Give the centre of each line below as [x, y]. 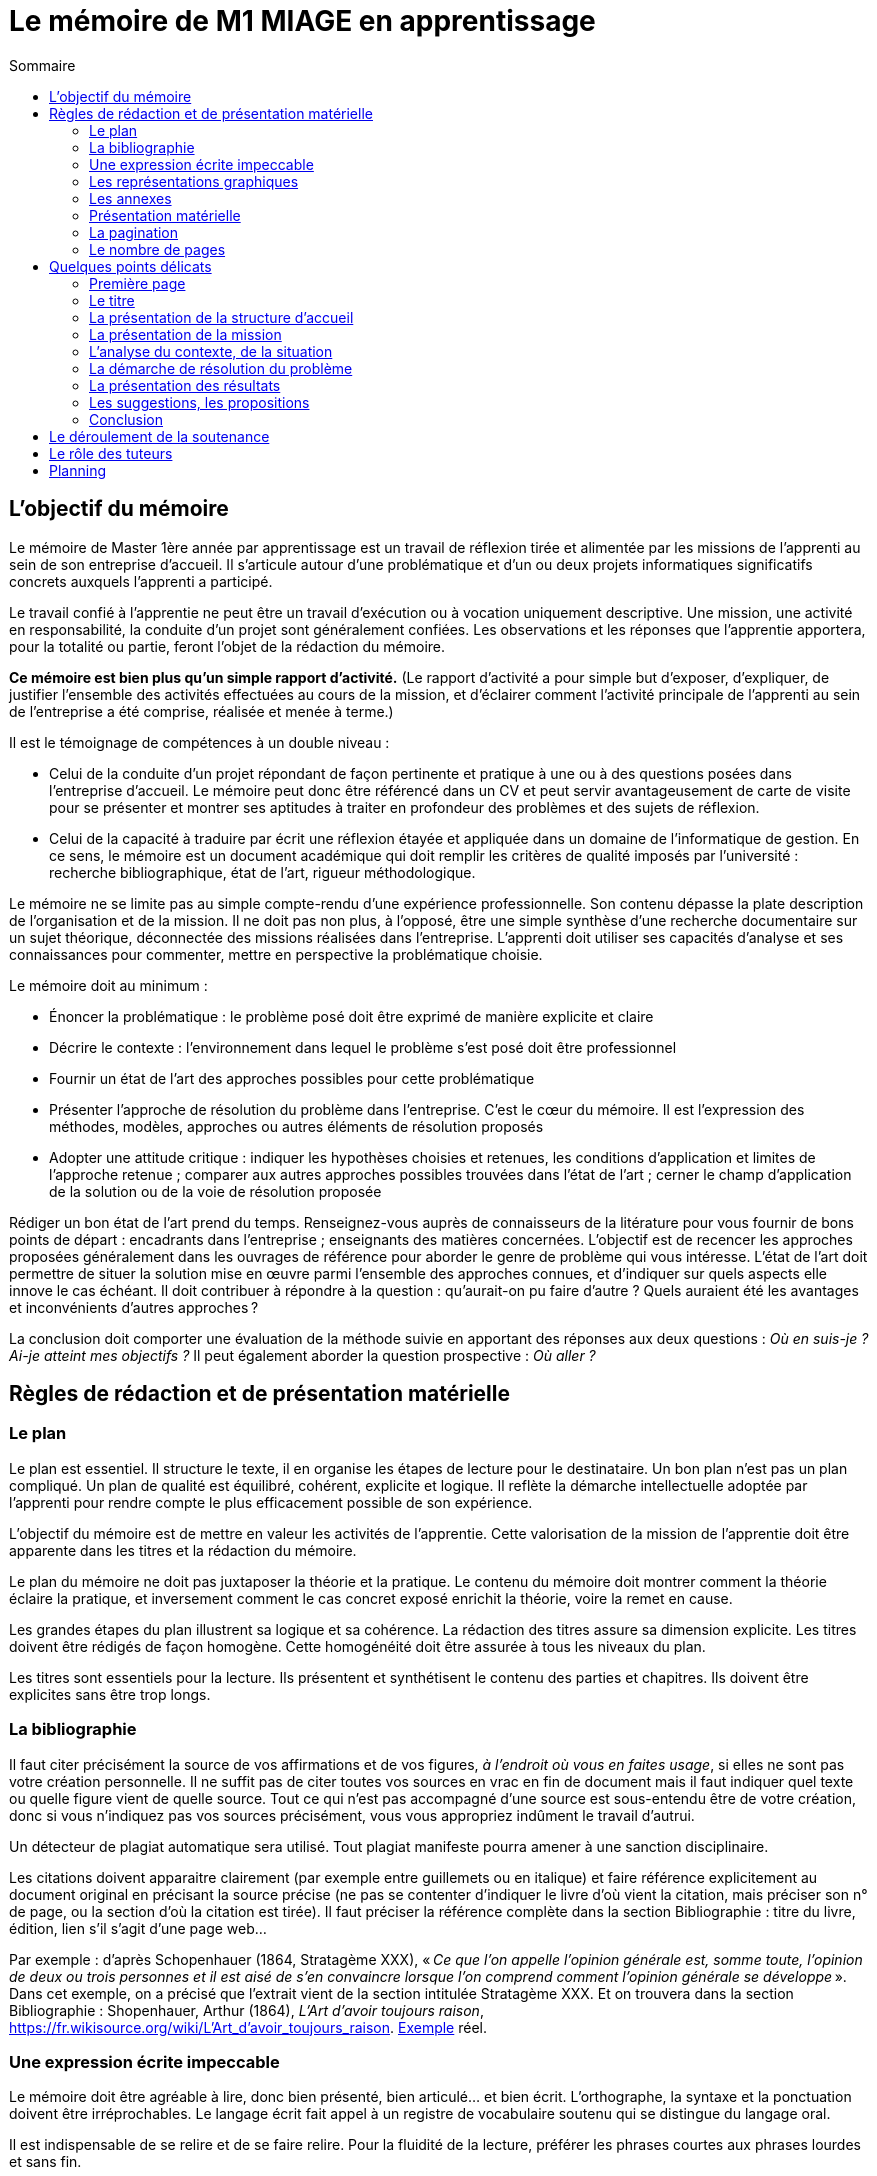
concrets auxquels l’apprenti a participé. [141, 581]
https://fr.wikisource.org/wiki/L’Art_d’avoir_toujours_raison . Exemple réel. [248, 2027]
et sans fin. [45, 2162]
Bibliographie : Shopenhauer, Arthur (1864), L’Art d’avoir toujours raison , [246, 2010]
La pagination [134, 232]
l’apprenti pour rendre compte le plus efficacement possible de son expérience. [271, 1502]
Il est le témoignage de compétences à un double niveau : [199, 742]
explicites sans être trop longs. [110, 1694]
